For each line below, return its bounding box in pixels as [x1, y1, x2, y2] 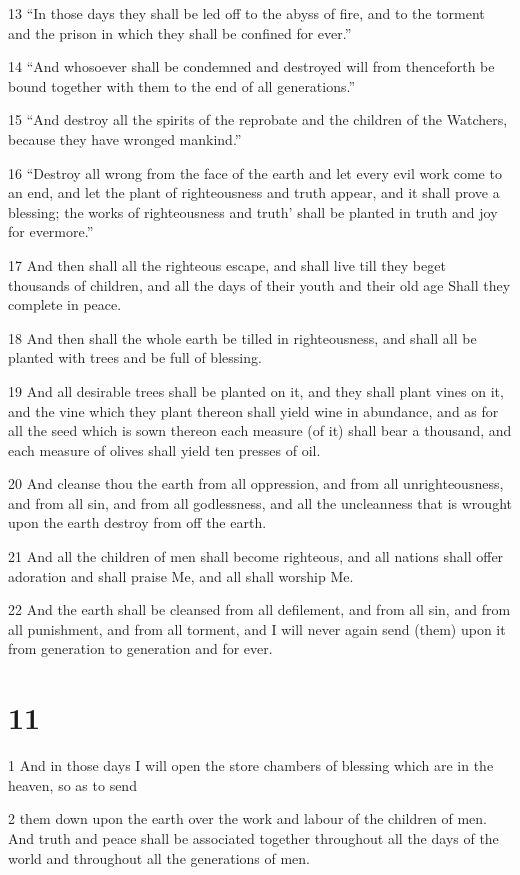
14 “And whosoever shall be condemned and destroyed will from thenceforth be [8, 56, 495, 77]
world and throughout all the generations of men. [8, 847, 311, 868]
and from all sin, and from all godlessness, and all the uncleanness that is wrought [8, 492, 512, 513]
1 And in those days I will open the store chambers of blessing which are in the [8, 755, 494, 776]
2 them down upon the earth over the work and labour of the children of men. [8, 808, 487, 829]
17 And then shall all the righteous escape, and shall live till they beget [8, 254, 446, 275]
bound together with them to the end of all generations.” [8, 75, 356, 96]
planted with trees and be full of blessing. [8, 347, 262, 368]
